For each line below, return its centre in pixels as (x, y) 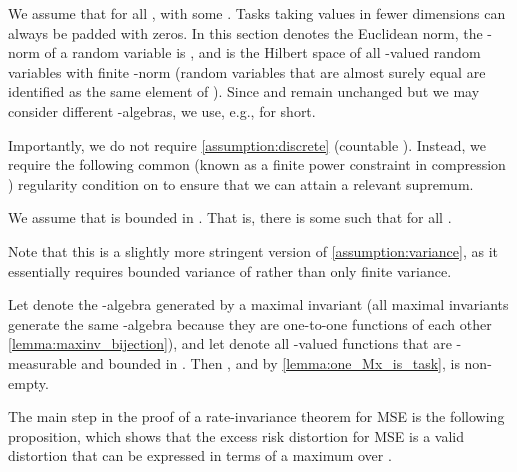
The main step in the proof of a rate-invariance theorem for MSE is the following (256, 416)
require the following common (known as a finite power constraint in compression (257, 164)
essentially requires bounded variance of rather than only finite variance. (230, 270)
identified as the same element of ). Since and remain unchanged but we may (244, 91)
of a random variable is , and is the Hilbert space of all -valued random (262, 52)
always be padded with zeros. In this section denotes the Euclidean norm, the (245, 32)
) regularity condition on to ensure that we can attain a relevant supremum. (241, 183)
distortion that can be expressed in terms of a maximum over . (200, 455)
